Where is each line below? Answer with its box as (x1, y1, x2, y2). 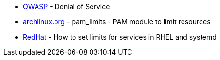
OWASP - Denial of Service (23, 2, 110, 11)
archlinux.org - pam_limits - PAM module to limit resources (23, 18, 211, 26)
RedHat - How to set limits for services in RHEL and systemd (23, 33, 217, 41)
